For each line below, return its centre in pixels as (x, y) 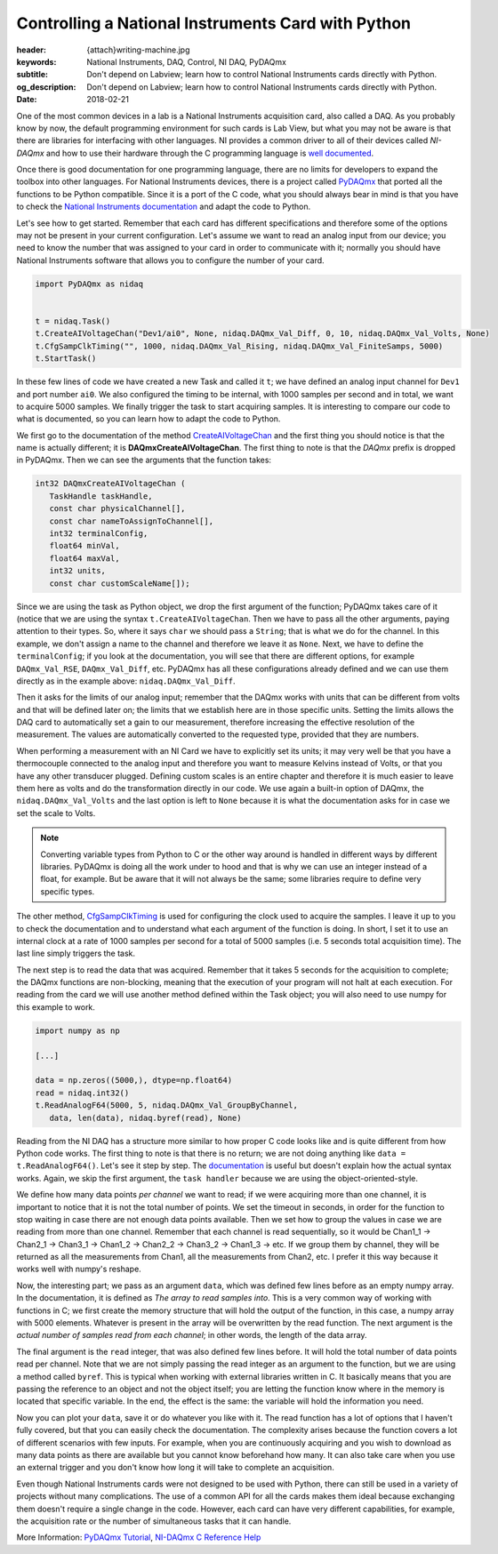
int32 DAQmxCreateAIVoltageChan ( (110, 484)
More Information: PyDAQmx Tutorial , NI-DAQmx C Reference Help (139, 1537)
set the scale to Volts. (56, 813)
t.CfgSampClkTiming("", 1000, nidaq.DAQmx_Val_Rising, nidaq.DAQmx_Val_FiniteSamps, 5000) (239, 346)
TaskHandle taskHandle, (101, 496)
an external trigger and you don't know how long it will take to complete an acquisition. (176, 1468)
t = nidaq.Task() (73, 321)
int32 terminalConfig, (99, 533)
